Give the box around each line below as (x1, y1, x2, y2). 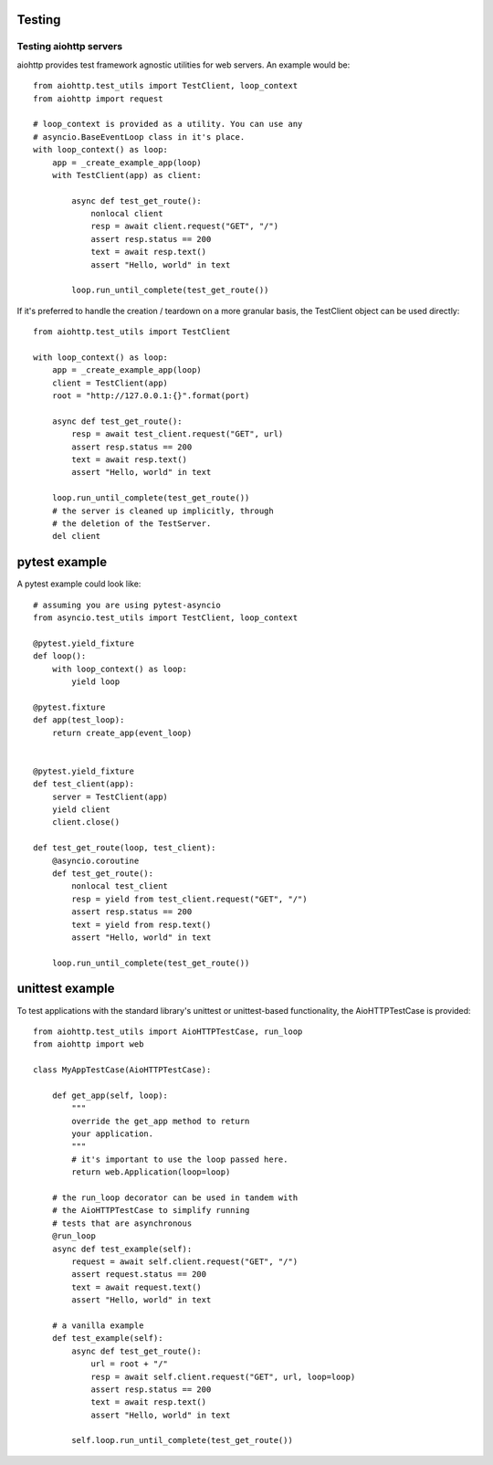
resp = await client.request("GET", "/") (90, 221, 278, 232)
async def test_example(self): (51, 1243, 193, 1254)
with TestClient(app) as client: (51, 170, 203, 180)
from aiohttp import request (33, 93, 163, 104)
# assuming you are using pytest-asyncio (33, 599, 221, 610)
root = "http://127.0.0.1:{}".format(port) (51, 391, 250, 401)
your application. (71, 1129, 154, 1139)
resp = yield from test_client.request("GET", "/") (71, 893, 308, 904)
